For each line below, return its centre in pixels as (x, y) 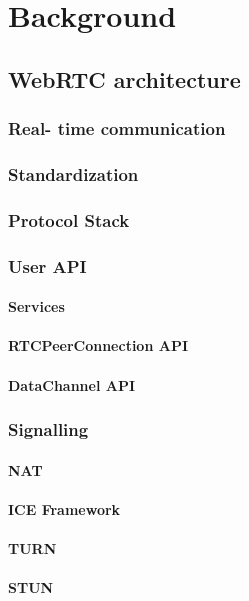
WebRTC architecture (124, 78)
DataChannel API (72, 384)
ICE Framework (64, 508)
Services (36, 306)
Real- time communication (117, 128)
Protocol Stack (69, 219)
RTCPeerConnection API (98, 345)
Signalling (48, 429)
